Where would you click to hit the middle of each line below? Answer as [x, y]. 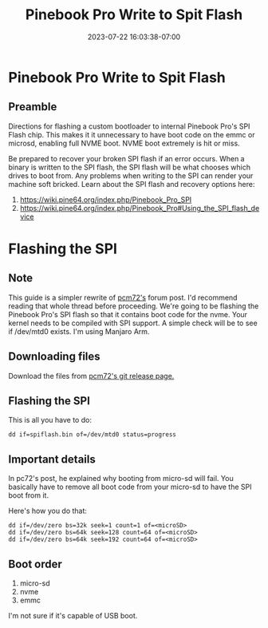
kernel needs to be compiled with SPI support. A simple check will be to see [133, 323]
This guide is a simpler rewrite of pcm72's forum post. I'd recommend [123, 297]
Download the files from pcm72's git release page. [91, 376]
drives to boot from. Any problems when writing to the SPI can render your [131, 175]
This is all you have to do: [50, 420]
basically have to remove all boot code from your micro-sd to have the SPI [130, 487]
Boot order [35, 564]
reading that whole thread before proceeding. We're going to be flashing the [134, 306]
